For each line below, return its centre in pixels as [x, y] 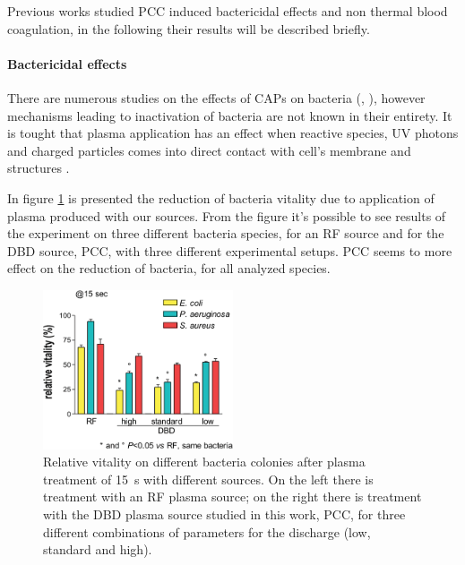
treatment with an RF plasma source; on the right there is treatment [232, 497]
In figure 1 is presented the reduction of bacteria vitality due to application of [221, 197]
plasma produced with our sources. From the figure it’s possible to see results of [227, 215]
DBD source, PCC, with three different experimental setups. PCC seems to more [230, 250]
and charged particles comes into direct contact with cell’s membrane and [209, 150]
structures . [39, 168]
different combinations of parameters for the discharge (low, [207, 531]
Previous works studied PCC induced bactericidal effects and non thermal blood [228, 11]
